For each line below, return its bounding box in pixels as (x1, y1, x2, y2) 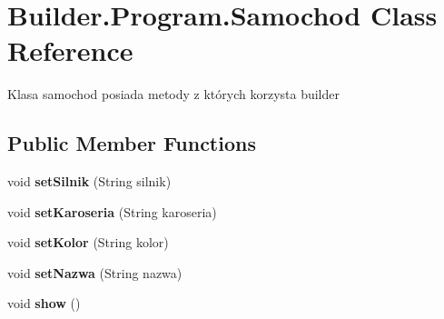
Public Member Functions (7, 129, 256, 157)
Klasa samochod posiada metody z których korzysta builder (7, 85, 340, 104)
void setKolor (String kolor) (7, 233, 169, 252)
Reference (7, 32, 133, 69)
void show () (7, 294, 81, 313)
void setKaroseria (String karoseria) (7, 202, 217, 221)
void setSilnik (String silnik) (7, 172, 172, 191)
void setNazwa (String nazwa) (7, 263, 183, 282)
